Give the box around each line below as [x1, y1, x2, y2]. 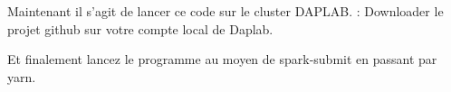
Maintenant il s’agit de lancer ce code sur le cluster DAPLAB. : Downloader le [7, 2, 444, 20]
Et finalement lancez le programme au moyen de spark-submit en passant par [7, 50, 437, 69]
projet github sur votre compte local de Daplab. [7, 19, 273, 38]
